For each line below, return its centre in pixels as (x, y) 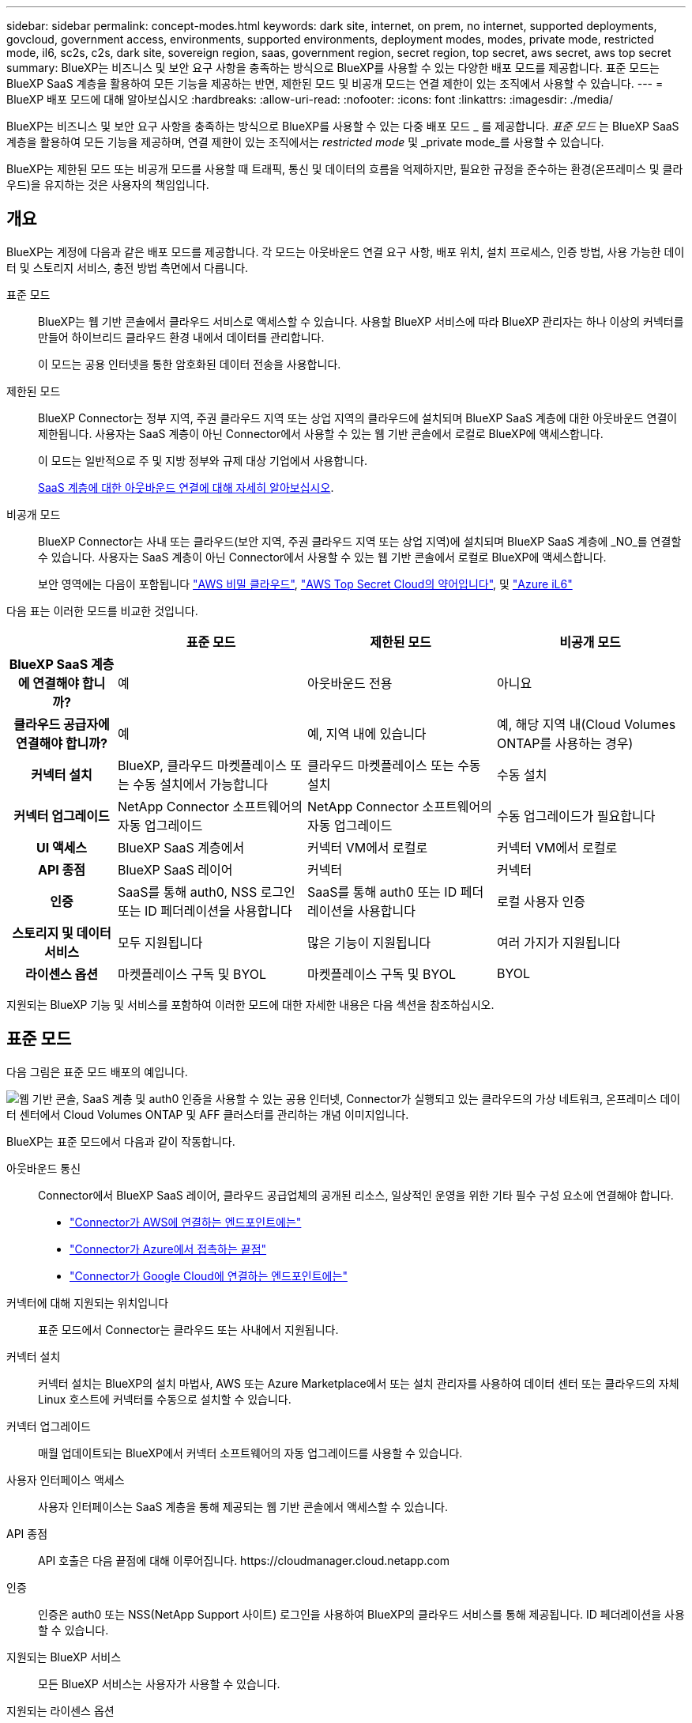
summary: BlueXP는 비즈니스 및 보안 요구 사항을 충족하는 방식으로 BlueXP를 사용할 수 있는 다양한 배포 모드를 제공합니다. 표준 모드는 (333, 68)
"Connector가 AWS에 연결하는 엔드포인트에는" (186, 1222)
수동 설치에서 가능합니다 (201, 784)
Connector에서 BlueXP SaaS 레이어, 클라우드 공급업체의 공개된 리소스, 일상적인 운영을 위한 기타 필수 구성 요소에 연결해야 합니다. (356, 1195)
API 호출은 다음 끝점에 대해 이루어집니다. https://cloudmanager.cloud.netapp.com (244, 1560)
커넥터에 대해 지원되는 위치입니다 (88, 1302)
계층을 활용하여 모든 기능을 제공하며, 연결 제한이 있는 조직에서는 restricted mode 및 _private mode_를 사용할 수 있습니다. (305, 142)
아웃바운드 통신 (44, 1168)
